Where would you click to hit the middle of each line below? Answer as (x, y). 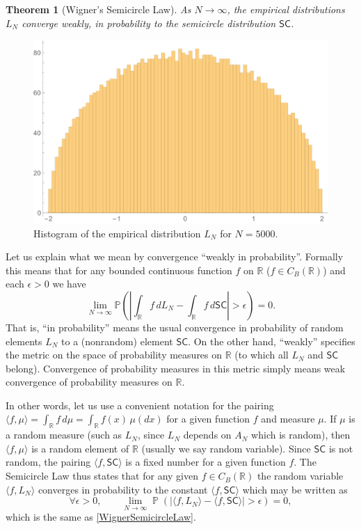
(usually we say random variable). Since (226, 448)
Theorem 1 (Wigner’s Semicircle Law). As (98, 9)
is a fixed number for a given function (206, 462)
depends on (207, 435)
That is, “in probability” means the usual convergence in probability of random (175, 327)
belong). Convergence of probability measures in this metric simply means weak (176, 368)
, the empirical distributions (286, 9)
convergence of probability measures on (89, 382)
